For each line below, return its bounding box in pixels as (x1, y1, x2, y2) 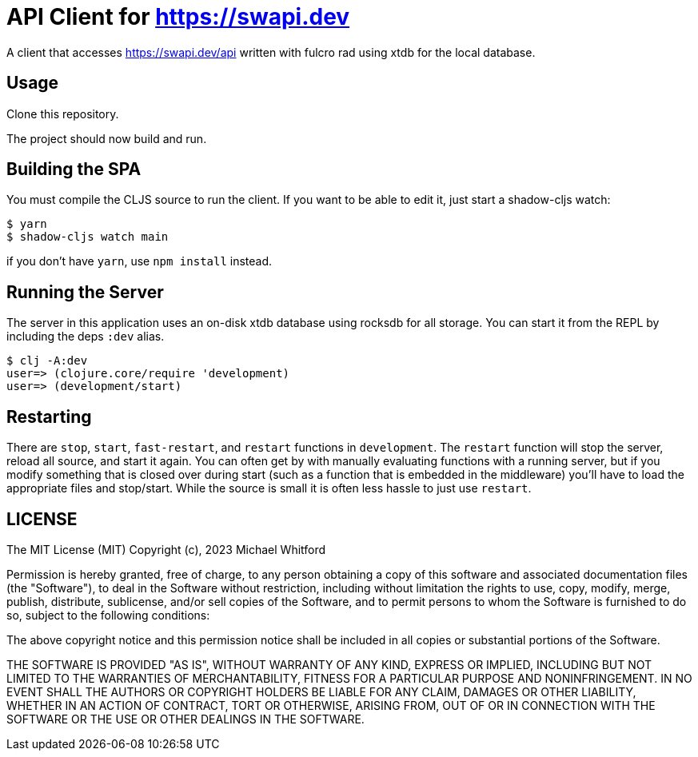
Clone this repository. (6, 106, 119, 121)
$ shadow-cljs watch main (6, 230, 169, 244)
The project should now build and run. (6, 131, 207, 145)
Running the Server (6, 281, 164, 302)
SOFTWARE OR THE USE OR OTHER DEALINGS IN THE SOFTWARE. (6, 711, 365, 726)
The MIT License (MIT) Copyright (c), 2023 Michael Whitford (6, 542, 326, 556)
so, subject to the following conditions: (6, 608, 210, 622)
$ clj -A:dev (6, 354, 88, 368)
